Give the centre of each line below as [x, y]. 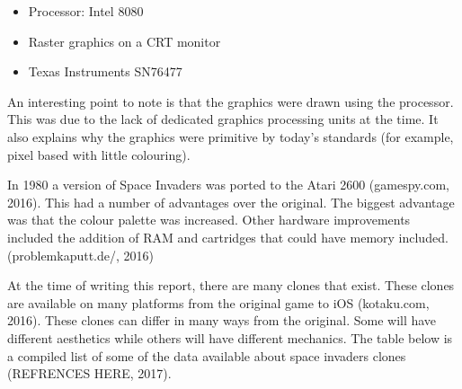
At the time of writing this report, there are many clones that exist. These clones [231, 285]
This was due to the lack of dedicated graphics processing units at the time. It [223, 119]
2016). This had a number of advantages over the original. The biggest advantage [231, 202]
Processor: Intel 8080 [86, 11]
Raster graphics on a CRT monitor [124, 41]
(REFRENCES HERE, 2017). [89, 373]
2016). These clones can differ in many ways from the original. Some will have [222, 320]
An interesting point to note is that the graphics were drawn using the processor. [231, 101]
